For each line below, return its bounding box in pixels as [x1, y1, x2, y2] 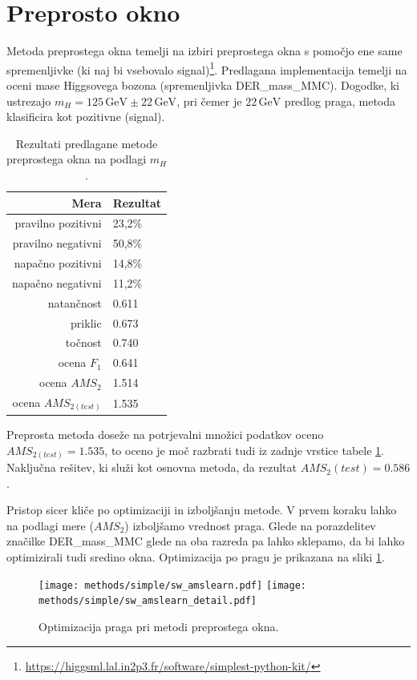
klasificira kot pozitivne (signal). [6, 108, 165, 125]
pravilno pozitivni [14, 215, 102, 231]
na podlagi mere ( [6, 517, 94, 533]
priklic [71, 314, 102, 331]
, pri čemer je [176, 92, 242, 109]
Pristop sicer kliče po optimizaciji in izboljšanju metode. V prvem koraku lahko [6, 501, 397, 518]
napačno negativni [12, 274, 102, 291]
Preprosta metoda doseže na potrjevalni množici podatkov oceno [6, 425, 324, 442]
